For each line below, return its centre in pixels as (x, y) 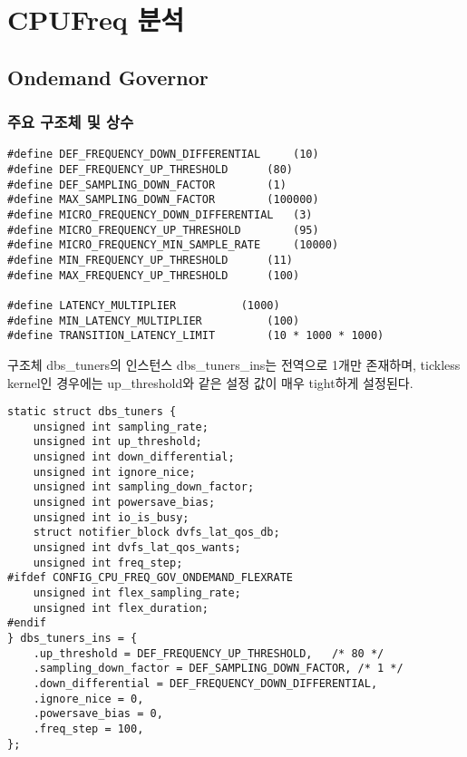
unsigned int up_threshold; (117, 442)
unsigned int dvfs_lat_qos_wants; (137, 548)
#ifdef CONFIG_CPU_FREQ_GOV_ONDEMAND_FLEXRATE (150, 578)
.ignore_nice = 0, (88, 699)
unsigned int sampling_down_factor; (144, 487)
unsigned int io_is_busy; (111, 517)
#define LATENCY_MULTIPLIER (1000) (144, 305)
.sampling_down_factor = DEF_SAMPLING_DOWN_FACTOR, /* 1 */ (218, 669)
